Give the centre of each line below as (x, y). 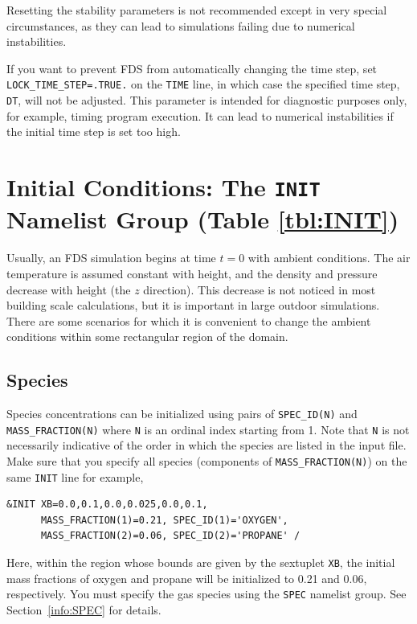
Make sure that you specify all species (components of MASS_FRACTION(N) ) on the (207, 460)
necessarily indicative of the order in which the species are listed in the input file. (206, 445)
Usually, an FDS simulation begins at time (111, 258)
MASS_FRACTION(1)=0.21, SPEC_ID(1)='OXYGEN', (164, 520)
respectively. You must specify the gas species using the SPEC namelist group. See (206, 594)
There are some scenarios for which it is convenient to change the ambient (189, 320)
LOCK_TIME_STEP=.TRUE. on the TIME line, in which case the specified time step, (203, 84)
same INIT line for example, (75, 476)
